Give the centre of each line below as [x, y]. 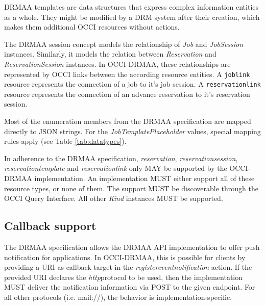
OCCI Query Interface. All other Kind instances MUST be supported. [114, 198]
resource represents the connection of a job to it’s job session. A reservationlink [132, 84]
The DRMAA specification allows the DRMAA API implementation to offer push [132, 247]
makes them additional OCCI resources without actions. [92, 27]
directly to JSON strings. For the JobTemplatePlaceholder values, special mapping [132, 131]
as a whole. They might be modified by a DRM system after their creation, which [132, 17]
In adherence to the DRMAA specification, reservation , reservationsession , [121, 158]
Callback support [50, 226]
